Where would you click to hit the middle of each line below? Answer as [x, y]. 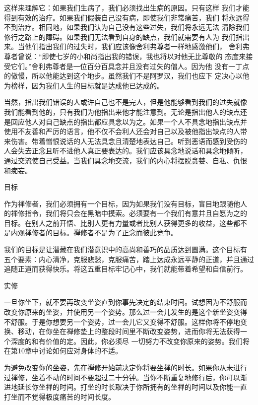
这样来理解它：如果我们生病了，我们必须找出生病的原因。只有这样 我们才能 [127, 7]
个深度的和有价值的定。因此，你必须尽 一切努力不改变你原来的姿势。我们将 [127, 341]
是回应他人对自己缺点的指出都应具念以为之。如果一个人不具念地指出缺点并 [126, 121]
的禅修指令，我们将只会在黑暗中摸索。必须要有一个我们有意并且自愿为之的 [126, 213]
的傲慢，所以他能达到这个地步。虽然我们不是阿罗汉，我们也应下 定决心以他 [127, 76]
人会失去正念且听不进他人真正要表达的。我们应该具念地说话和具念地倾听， [126, 151]
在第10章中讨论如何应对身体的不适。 [63, 351]
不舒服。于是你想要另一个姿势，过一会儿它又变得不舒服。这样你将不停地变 [126, 321]
